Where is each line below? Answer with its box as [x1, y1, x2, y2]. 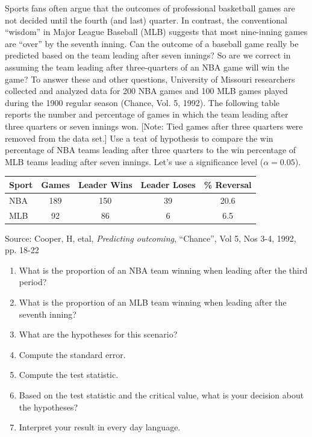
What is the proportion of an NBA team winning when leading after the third [19, 263, 308, 276]
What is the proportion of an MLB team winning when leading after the [19, 295, 287, 308]
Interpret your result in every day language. [19, 421, 181, 433]
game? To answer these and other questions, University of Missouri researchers [5, 72, 295, 85]
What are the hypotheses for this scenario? [19, 328, 178, 341]
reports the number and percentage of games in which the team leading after [5, 108, 289, 121]
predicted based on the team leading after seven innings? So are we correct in [5, 49, 291, 61]
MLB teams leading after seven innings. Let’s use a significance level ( [5, 155, 264, 168]
